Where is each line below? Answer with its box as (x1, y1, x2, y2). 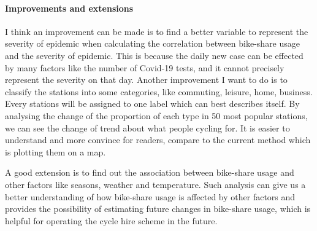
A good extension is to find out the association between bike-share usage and (5, 166, 294, 179)
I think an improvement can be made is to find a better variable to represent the (5, 25, 308, 37)
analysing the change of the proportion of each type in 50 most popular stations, (5, 109, 308, 122)
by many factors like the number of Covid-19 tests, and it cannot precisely (5, 61, 285, 74)
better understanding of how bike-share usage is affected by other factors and (5, 190, 296, 203)
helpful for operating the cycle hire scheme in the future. (5, 214, 218, 227)
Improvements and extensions (5, 1, 134, 14)
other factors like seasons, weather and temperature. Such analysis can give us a (5, 178, 306, 190)
